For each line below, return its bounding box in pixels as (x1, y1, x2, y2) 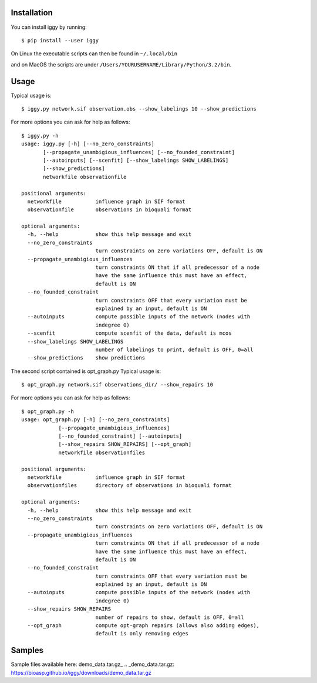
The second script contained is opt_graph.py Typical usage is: (11, 368, 161, 375)
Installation (11, 8, 53, 18)
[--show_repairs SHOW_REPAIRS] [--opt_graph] (58, 441, 192, 448)
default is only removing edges (95, 630, 189, 637)
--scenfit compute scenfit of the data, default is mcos (27, 330, 232, 336)
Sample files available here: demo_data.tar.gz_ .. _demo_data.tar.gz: (11, 661, 175, 668)
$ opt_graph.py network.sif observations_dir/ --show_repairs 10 (21, 381, 214, 388)
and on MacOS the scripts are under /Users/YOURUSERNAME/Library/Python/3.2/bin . (11, 61, 232, 68)
